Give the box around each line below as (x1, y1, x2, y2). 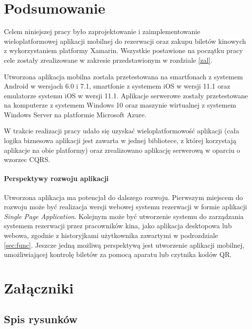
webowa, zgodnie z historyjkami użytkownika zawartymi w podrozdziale (4, 230, 218, 240)
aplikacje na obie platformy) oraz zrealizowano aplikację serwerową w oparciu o (4, 145, 240, 155)
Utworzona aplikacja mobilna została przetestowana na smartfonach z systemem (4, 71, 243, 81)
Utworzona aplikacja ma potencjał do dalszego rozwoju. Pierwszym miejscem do (4, 192, 243, 202)
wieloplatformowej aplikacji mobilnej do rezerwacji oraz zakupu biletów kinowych (4, 36, 246, 46)
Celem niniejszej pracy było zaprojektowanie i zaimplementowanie (4, 26, 200, 37)
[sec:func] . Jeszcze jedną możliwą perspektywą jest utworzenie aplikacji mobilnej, (4, 239, 245, 250)
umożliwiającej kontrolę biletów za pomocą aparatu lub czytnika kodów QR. (4, 249, 232, 259)
